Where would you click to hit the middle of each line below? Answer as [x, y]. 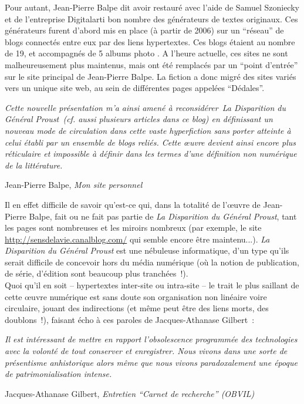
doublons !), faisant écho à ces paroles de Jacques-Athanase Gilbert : [130, 319]
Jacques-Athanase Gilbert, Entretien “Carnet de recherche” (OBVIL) [130, 393]
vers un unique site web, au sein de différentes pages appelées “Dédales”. [135, 88]
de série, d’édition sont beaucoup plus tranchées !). [97, 273]
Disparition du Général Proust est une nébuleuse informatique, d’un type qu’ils [147, 250]
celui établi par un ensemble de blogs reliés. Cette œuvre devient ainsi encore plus [151, 142]
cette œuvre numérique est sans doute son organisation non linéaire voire [136, 296]
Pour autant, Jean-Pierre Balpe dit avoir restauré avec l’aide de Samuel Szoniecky [152, 7]
